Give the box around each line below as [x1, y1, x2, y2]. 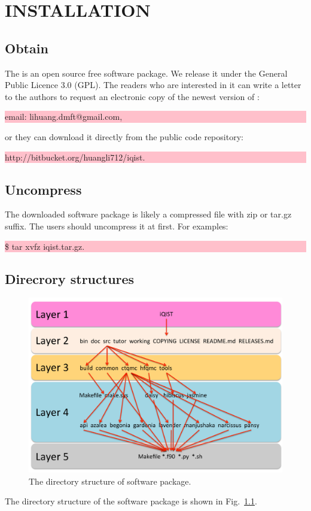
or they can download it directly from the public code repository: [5, 130, 243, 143]
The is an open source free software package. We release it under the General [5, 66, 288, 79]
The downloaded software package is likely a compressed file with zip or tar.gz [5, 208, 292, 220]
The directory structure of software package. [29, 474, 191, 487]
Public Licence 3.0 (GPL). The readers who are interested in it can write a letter [5, 78, 301, 91]
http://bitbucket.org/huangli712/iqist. [5, 150, 145, 163]
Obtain [5, 38, 48, 57]
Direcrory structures [5, 269, 135, 288]
